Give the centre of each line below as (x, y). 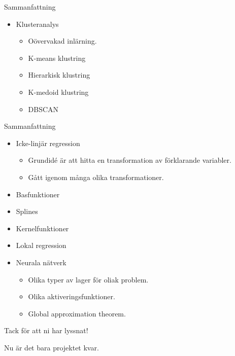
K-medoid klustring (58, 92)
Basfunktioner (38, 194)
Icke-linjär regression (48, 143)
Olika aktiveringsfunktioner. (72, 296)
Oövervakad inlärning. (62, 41)
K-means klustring (57, 58)
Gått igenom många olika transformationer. (96, 177)
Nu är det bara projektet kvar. (52, 347)
